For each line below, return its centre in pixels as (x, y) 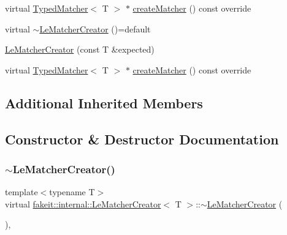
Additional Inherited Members (104, 103)
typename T (72, 192)
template (21, 192)
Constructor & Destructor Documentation (142, 139)
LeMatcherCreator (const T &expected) (80, 49)
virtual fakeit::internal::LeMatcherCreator (83, 203)
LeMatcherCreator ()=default (95, 28)
